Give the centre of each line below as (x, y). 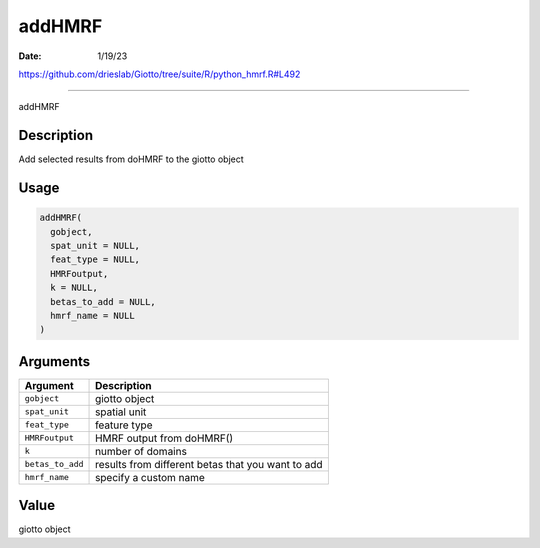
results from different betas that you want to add (209, 464)
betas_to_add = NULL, (103, 301)
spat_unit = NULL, (95, 246)
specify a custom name (150, 477)
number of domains (141, 451)
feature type (124, 425)
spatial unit (121, 412)
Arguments (54, 361)
